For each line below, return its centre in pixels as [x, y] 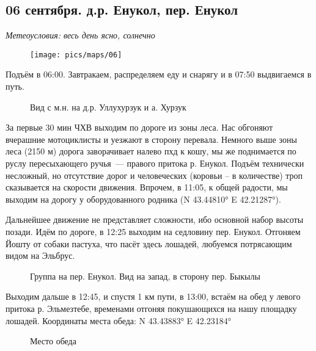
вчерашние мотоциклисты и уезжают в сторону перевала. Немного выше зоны [151, 139]
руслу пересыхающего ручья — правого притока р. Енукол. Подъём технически [155, 163]
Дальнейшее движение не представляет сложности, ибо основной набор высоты [155, 219]
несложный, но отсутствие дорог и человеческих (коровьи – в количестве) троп [154, 175]
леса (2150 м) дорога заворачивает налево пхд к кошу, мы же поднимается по [151, 151]
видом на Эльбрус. [40, 255]
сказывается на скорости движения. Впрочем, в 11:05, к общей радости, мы [147, 187]
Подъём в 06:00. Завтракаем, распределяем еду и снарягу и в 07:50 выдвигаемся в [159, 74]
